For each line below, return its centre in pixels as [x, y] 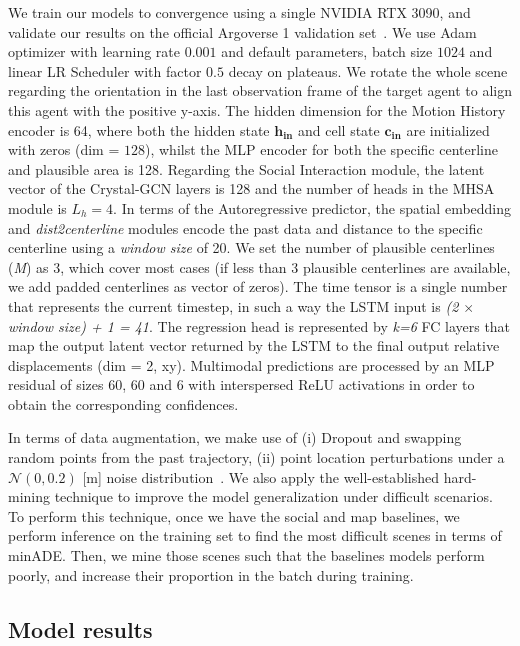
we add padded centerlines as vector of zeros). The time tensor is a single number [258, 286]
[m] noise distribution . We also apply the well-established [261, 476]
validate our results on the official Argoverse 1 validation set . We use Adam [242, 31]
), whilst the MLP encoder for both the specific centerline [321, 149]
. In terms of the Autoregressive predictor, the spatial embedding [312, 207]
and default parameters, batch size [327, 51]
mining [29, 496]
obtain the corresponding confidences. [123, 403]
